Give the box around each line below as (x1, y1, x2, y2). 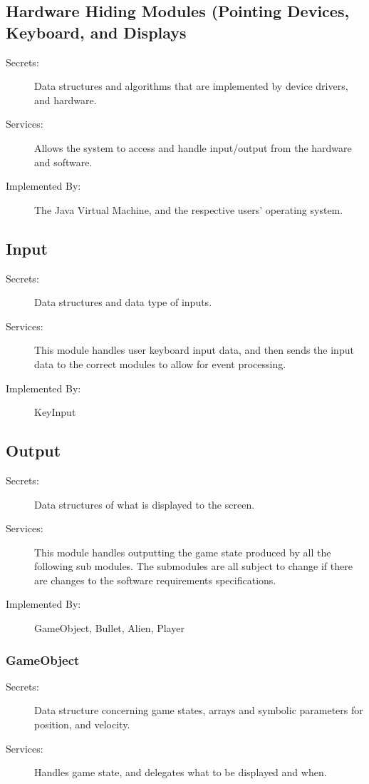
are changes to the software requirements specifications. (34, 572, 276, 587)
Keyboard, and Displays (6, 21, 187, 43)
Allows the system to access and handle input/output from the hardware (34, 140, 352, 155)
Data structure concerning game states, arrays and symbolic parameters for (34, 703, 363, 718)
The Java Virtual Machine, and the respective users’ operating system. (34, 202, 343, 217)
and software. (34, 154, 93, 169)
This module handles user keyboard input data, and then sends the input (34, 342, 354, 357)
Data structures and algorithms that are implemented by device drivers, (34, 78, 348, 93)
